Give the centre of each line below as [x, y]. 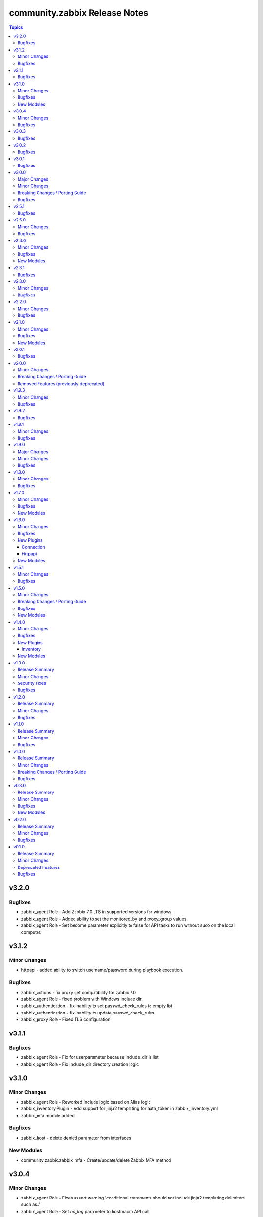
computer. [31, 932]
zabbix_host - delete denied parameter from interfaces [76, 1138]
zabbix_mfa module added [48, 1115]
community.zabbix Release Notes [79, 13]
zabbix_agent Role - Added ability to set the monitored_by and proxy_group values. [104, 919]
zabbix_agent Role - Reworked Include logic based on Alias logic [86, 1102]
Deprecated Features [39, 867]
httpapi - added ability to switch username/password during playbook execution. [102, 970]
